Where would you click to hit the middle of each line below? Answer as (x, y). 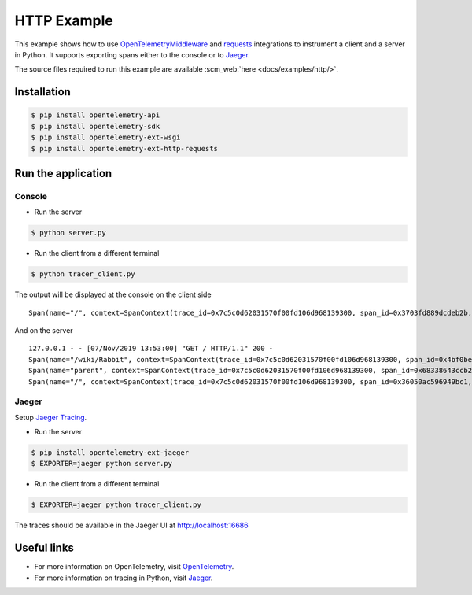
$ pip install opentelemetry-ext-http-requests (124, 148)
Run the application (63, 173)
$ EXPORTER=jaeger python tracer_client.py (116, 505)
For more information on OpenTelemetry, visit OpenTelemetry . (134, 567)
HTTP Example (64, 20)
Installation (42, 92)
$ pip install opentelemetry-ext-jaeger (110, 453)
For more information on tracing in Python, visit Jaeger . (124, 578)
